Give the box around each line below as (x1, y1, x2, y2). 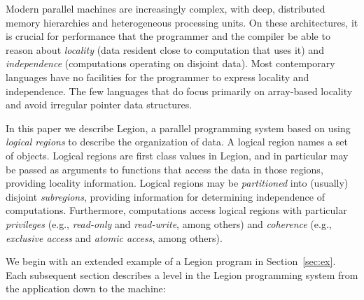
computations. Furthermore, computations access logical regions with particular (6, 203, 347, 217)
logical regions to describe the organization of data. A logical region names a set (6, 134, 349, 149)
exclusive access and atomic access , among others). (6, 230, 223, 245)
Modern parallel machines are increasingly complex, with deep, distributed (6, 1, 325, 15)
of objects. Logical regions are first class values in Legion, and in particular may (6, 148, 349, 162)
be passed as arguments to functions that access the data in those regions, (6, 162, 323, 176)
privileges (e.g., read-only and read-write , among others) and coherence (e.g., (6, 216, 332, 231)
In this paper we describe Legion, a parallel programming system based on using (6, 120, 351, 135)
